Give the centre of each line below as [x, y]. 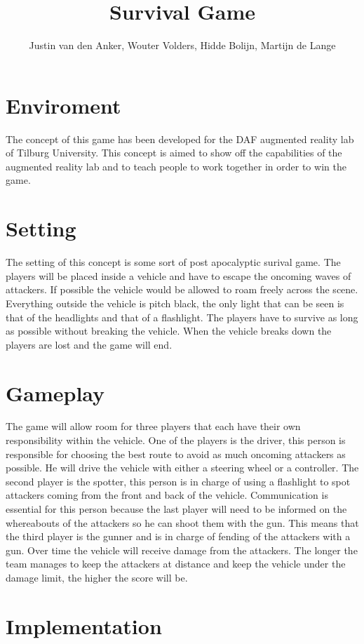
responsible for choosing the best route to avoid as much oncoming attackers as [176, 454]
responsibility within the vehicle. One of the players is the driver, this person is [176, 440]
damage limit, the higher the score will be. [97, 577]
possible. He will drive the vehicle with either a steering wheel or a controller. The [182, 468]
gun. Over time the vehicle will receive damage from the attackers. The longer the [182, 550]
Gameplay [55, 393]
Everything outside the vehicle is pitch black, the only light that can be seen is [175, 303]
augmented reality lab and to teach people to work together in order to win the [176, 166]
